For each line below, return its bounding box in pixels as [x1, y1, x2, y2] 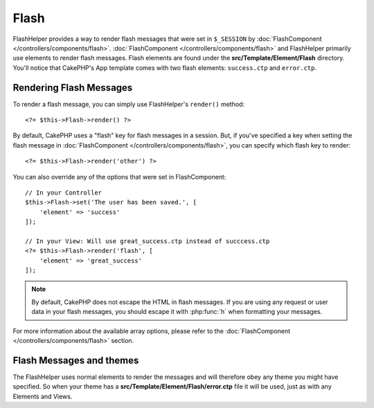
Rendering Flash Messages [12, 82, 133, 94]
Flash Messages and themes [12, 354, 139, 366]
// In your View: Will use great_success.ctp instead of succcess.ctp [25, 237, 270, 245]
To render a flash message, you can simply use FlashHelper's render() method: [12, 100, 245, 108]
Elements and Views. [12, 392, 73, 400]
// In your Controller [25, 188, 103, 197]
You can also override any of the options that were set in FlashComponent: [12, 172, 226, 181]
